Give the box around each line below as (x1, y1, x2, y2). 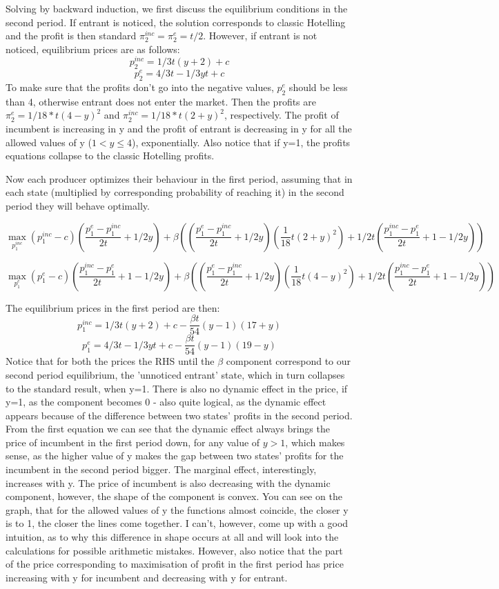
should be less (288, 80, 348, 94)
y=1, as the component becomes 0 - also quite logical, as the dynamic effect (6, 395, 326, 409)
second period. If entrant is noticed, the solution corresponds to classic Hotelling (6, 14, 346, 29)
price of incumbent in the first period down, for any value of (6, 435, 260, 449)
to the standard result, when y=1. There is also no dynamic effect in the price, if (6, 381, 348, 395)
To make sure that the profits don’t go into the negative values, (6, 80, 274, 94)
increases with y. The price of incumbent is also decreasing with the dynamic (6, 475, 331, 490)
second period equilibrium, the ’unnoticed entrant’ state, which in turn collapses (6, 367, 345, 381)
